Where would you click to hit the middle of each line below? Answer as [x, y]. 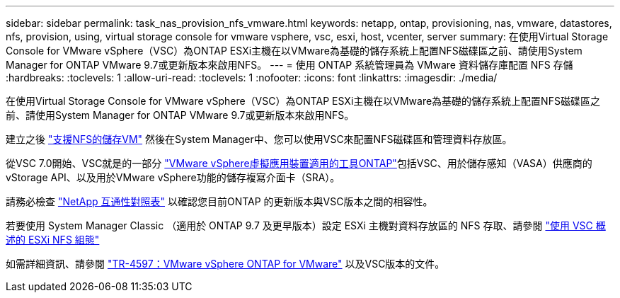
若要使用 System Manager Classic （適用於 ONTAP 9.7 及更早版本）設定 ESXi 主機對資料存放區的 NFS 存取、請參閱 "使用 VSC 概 [306, 225]
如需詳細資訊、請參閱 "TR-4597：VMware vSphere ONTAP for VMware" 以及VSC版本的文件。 [225, 264]
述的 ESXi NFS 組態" [53, 240]
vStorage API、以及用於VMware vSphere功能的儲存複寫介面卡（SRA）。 [173, 177]
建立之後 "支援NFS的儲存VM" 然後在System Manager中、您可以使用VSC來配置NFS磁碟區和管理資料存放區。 [259, 139]
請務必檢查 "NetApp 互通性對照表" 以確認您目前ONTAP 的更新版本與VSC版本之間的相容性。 [219, 201]
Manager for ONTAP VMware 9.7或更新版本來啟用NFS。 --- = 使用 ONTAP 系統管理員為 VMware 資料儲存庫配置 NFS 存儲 [289, 65]
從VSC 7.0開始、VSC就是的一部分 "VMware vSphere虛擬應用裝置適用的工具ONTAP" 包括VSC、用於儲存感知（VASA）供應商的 [299, 163]
